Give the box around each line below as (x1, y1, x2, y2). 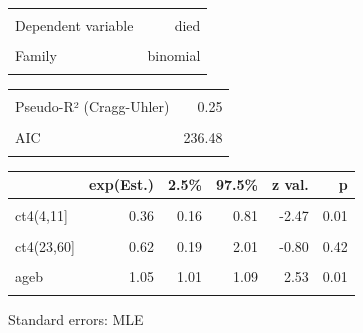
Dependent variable (15, 15, 134, 35)
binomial (147, 45, 201, 66)
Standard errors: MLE (8, 309, 144, 329)
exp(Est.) (88, 174, 154, 195)
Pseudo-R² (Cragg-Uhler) (15, 96, 170, 117)
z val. (271, 174, 309, 195)
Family (15, 45, 57, 66)
